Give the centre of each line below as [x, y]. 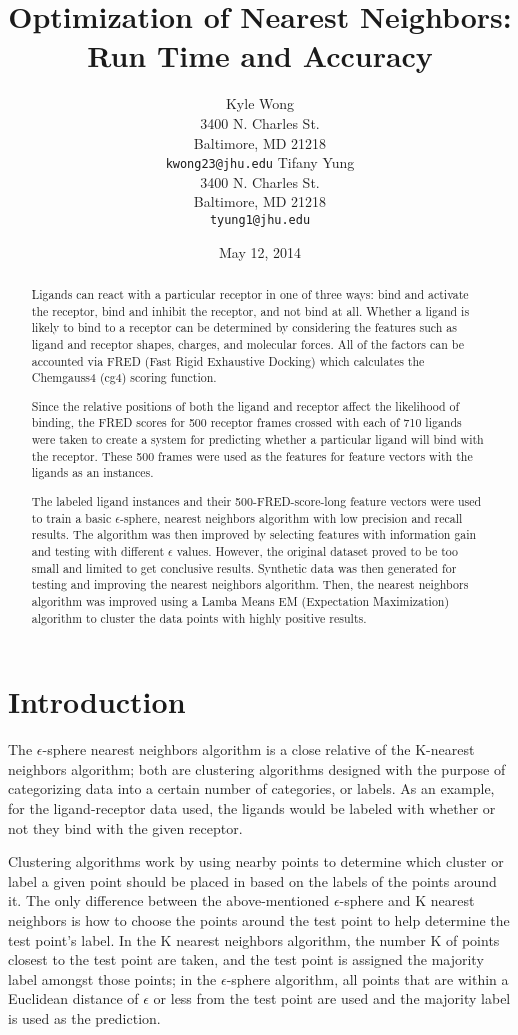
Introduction [97, 701]
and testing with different [98, 550]
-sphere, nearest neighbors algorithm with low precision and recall [291, 517]
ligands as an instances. [92, 472]
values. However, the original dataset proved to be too [317, 550]
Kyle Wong [260, 103]
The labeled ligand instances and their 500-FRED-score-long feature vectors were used [256, 500]
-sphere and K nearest [407, 900]
